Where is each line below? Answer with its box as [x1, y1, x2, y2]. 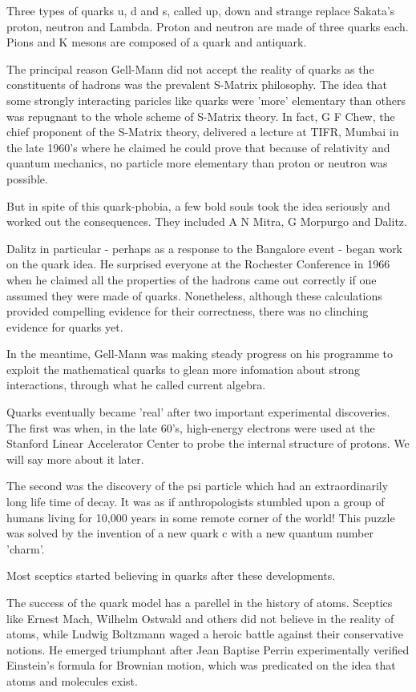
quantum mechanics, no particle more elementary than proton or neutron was [6, 155, 388, 171]
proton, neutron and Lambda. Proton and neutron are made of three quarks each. [6, 18, 409, 34]
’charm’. [6, 540, 45, 557]
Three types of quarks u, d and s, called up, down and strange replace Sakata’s [6, 2, 395, 18]
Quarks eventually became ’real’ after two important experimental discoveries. [6, 404, 390, 420]
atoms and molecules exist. [6, 672, 138, 689]
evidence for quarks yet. [6, 318, 123, 335]
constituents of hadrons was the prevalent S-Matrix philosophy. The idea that [6, 76, 387, 93]
